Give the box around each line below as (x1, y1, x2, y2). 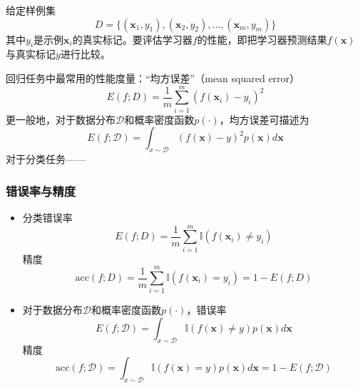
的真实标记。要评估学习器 (72, 31, 193, 46)
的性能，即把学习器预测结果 (197, 31, 327, 46)
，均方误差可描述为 (219, 111, 310, 126)
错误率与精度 (6, 181, 76, 199)
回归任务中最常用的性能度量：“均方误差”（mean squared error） (6, 70, 300, 85)
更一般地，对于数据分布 (6, 111, 116, 126)
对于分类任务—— (6, 151, 86, 166)
